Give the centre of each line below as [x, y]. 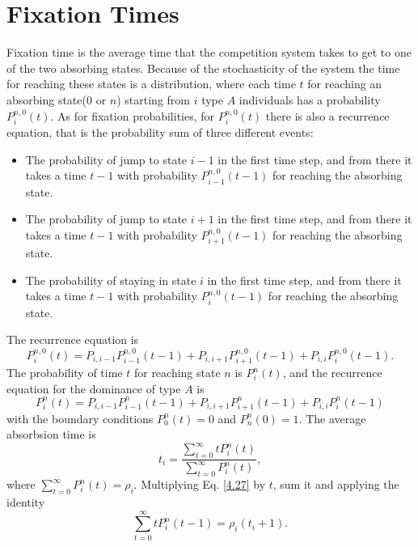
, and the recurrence [332, 373]
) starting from [153, 99]
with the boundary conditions [80, 418]
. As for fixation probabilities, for [133, 115]
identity [26, 502]
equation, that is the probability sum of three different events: [160, 131]
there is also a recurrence [327, 115]
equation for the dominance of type [94, 388]
